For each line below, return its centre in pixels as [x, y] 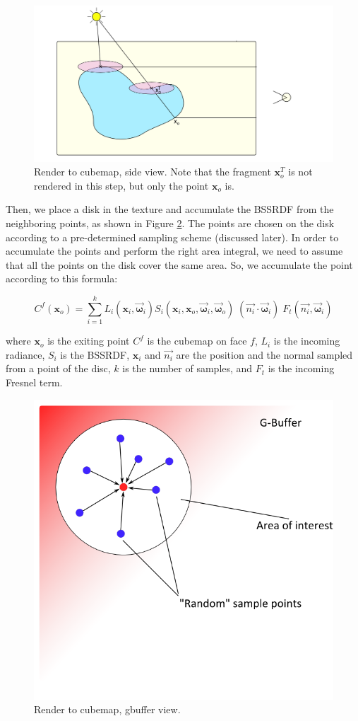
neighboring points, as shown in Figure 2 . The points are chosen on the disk [170, 223]
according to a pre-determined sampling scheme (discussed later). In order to [172, 237]
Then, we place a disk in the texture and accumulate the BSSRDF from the [170, 209]
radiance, [25, 354]
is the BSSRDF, [95, 354]
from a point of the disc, [58, 368]
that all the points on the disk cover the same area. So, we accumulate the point [179, 264]
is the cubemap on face [197, 341]
